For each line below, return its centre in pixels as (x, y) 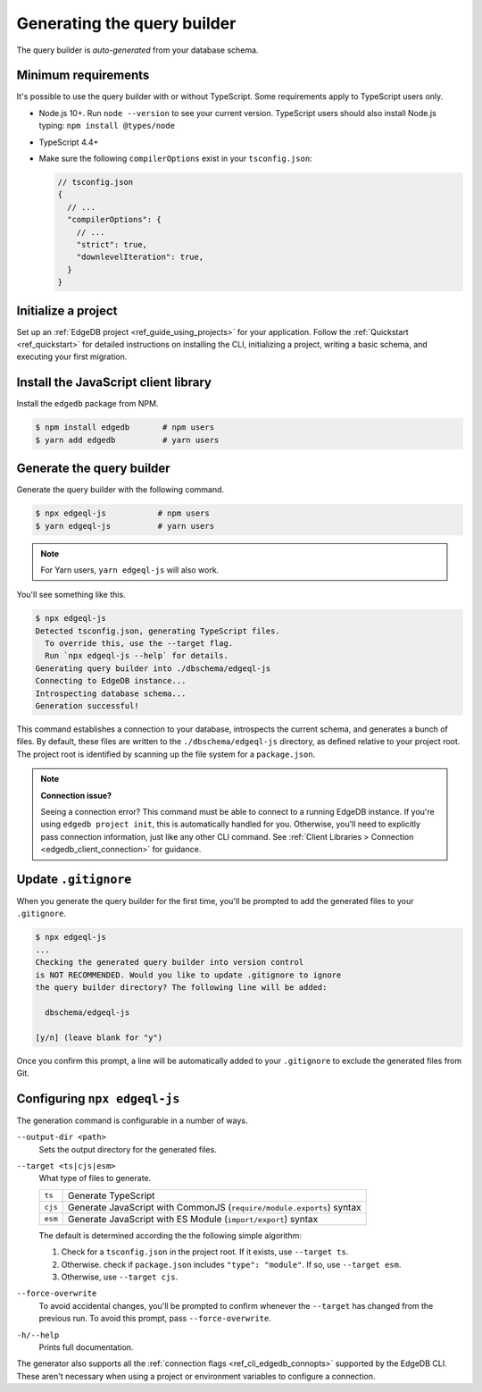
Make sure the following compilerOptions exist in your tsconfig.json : (175, 159)
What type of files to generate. (95, 1178)
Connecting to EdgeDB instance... (111, 681)
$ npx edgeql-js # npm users (122, 513)
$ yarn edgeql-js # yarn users (125, 526)
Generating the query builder (126, 23)
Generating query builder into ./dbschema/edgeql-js (153, 668)
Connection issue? (76, 795)
